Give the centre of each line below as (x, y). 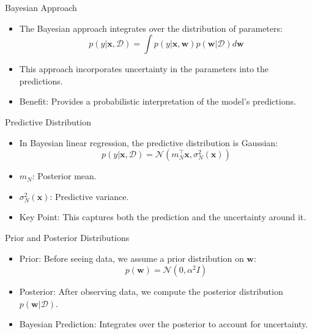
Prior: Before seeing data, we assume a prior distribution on (132, 258)
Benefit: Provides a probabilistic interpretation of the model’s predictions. (158, 101)
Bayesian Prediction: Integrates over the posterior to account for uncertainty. (164, 324)
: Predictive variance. (89, 196)
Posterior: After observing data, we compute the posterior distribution (151, 291)
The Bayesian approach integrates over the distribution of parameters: (151, 28)
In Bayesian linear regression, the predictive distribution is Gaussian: (149, 142)
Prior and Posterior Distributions (67, 237)
